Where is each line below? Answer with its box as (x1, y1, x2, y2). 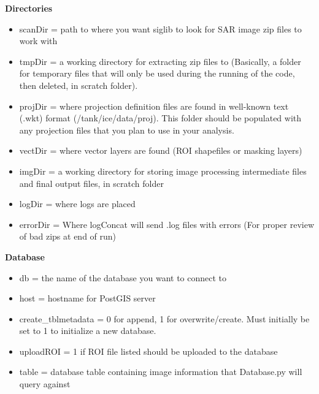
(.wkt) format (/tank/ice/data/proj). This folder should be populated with (19, 112, 302, 124)
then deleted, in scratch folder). (19, 78, 138, 91)
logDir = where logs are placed (19, 197, 136, 210)
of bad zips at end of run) (19, 230, 117, 243)
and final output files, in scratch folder (19, 176, 164, 189)
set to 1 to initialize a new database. (19, 324, 156, 337)
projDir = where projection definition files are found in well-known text (19, 99, 289, 112)
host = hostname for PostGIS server (19, 292, 156, 305)
